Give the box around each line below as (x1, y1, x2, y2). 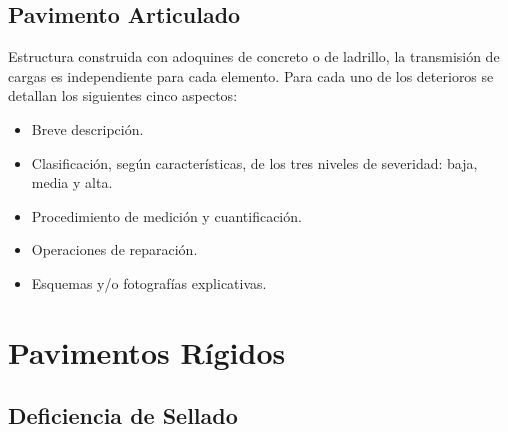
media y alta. (31, 172, 113, 193)
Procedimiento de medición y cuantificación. (31, 205, 302, 226)
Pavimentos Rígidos (8, 331, 286, 372)
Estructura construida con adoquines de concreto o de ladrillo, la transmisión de (8, 46, 500, 67)
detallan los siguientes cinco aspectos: (8, 85, 238, 106)
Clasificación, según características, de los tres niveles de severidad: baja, (31, 152, 478, 173)
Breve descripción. (31, 118, 144, 139)
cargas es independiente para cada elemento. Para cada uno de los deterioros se (8, 65, 494, 86)
